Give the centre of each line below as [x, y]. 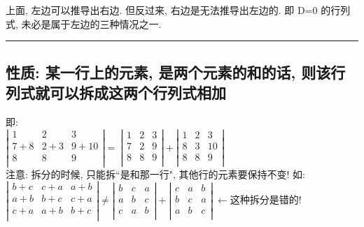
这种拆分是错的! [266, 201]
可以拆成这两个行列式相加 [138, 92]
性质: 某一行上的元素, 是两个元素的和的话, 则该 [168, 72]
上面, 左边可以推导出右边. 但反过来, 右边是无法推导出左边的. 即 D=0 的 [168, 10]
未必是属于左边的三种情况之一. [91, 23]
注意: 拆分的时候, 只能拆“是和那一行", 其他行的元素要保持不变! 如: [155, 174]
